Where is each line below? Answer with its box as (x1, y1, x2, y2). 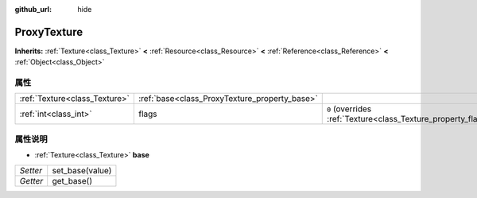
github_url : (14, 5, 52, 14)
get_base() (52, 175, 93, 186)
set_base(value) (52, 165, 112, 176)
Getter (19, 175, 44, 186)
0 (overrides (327, 103, 372, 115)
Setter (19, 165, 43, 176)
